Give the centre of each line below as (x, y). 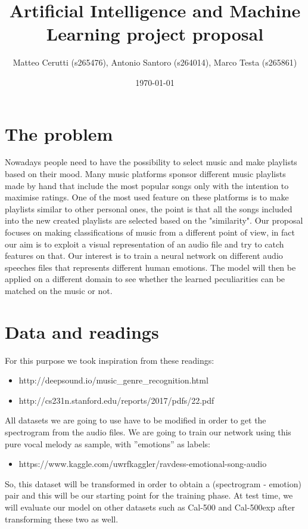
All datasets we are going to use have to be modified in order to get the (136, 420)
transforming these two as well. (62, 519)
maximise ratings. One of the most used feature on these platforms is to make (147, 197)
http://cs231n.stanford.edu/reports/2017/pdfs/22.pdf (116, 400)
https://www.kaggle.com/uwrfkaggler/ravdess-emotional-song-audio (143, 464)
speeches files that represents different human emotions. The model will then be (150, 267)
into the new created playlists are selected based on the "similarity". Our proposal (154, 220)
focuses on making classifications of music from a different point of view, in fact (150, 232)
